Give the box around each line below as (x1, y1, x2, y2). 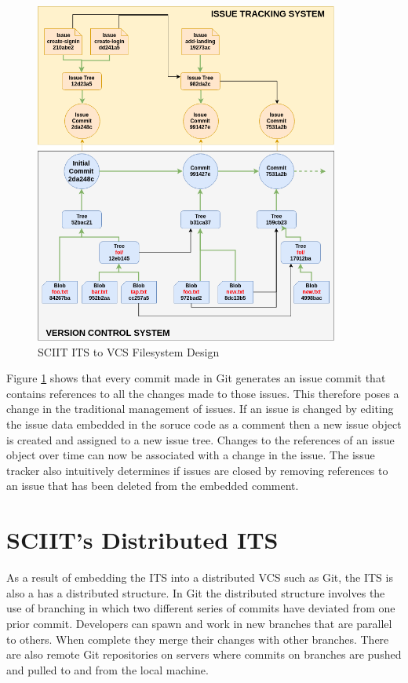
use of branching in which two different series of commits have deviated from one (6, 600, 395, 616)
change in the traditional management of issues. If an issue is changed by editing (6, 400, 394, 417)
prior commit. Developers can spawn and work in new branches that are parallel (6, 615, 392, 631)
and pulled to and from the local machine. (6, 661, 209, 678)
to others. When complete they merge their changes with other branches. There (6, 630, 389, 647)
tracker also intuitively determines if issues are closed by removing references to (6, 462, 388, 478)
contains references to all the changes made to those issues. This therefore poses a (6, 385, 399, 401)
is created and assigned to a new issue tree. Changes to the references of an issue (6, 431, 395, 447)
